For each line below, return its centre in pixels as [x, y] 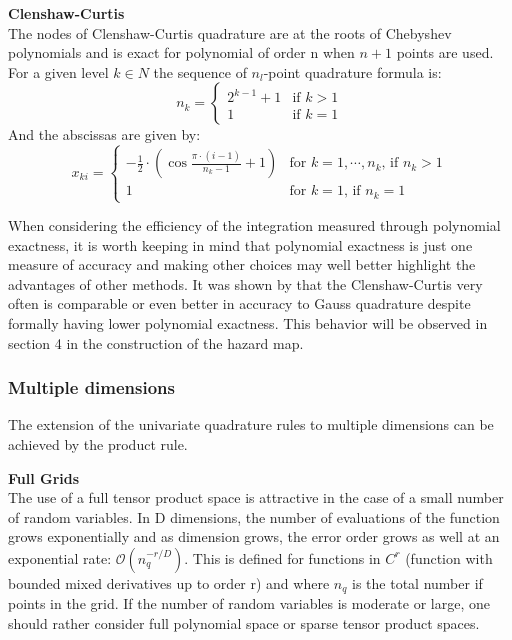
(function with [449, 557]
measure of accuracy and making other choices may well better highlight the [242, 264]
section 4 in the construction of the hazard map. [156, 342]
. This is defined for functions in [282, 557]
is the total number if [417, 582]
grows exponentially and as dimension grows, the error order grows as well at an [254, 536]
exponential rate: [60, 557]
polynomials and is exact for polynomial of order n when [181, 52]
